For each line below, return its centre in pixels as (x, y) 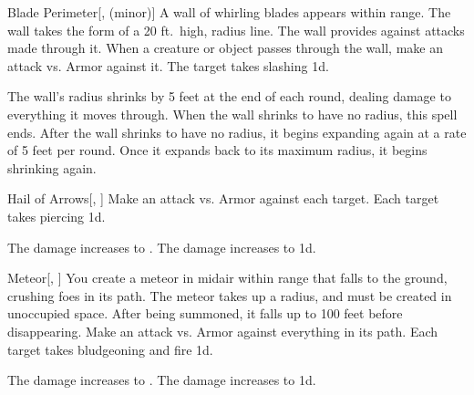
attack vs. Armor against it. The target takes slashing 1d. (168, 65)
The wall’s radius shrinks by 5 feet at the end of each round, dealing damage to (229, 96)
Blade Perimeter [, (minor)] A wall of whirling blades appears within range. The (229, 12)
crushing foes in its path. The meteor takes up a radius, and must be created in (230, 295)
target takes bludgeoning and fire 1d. (110, 349)
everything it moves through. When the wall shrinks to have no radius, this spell (232, 114)
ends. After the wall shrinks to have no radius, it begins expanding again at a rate (237, 132)
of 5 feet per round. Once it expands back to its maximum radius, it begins (217, 150)
